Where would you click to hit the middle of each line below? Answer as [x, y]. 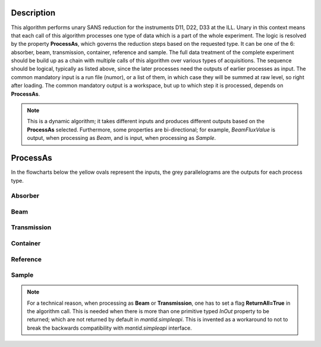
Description [33, 13]
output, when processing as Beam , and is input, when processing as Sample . [122, 138]
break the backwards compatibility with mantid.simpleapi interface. [110, 328]
